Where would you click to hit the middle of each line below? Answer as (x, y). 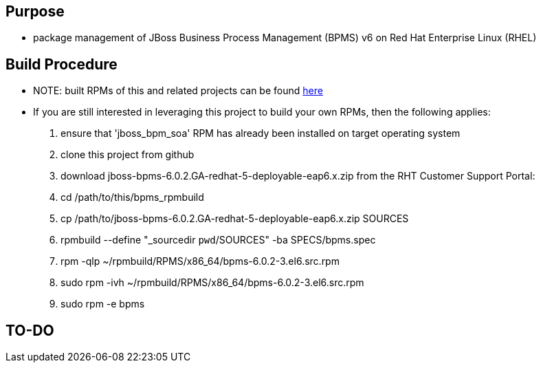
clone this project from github (128, 155)
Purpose (35, 11)
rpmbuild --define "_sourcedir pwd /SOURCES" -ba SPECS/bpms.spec (218, 240)
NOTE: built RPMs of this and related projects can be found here (178, 91)
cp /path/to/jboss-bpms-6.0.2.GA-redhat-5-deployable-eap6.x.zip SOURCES (235, 219)
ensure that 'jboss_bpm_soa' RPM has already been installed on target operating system (261, 133)
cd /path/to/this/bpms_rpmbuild (132, 197)
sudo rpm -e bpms (103, 304)
